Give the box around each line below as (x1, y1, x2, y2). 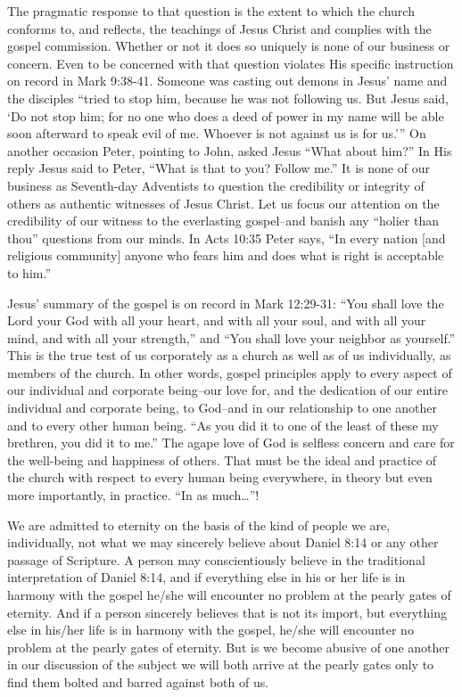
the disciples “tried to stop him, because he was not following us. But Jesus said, (7, 88, 449, 107)
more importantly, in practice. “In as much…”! (7, 486, 260, 504)
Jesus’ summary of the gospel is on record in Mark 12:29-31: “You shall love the (7, 293, 444, 312)
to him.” (7, 263, 51, 282)
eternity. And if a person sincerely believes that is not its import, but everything (7, 603, 447, 621)
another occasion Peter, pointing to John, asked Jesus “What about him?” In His (7, 141, 452, 160)
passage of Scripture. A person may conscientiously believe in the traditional (7, 550, 425, 569)
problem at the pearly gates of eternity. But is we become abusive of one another (7, 637, 450, 656)
